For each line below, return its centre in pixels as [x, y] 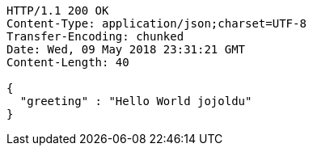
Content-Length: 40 [68, 62]
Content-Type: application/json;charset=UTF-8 [156, 23]
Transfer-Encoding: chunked [95, 36]
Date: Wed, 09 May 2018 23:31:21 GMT [126, 49]
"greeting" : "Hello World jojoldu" [136, 101]
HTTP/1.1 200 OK [58, 11]
